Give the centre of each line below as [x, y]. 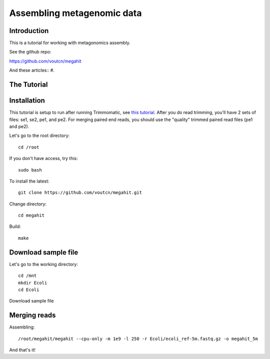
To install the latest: [29, 181]
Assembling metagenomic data [75, 13]
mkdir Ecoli [33, 283]
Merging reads [32, 315]
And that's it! [22, 350]
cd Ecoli [29, 289]
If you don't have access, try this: [43, 158]
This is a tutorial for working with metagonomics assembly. [70, 43]
